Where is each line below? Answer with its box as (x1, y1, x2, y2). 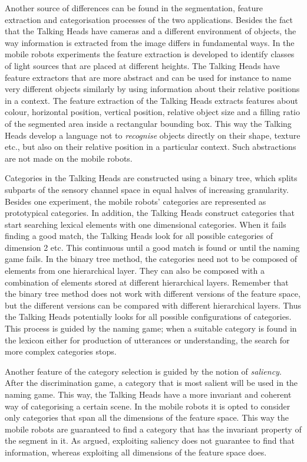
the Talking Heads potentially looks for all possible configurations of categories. (5, 310, 292, 323)
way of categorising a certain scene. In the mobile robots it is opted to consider (5, 399, 291, 412)
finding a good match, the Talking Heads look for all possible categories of (5, 230, 273, 242)
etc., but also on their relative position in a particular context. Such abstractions (5, 140, 296, 153)
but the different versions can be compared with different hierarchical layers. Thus (5, 299, 302, 311)
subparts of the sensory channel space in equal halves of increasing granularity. (5, 183, 289, 195)
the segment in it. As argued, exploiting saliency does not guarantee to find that (5, 434, 295, 447)
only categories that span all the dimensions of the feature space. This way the (5, 411, 289, 424)
